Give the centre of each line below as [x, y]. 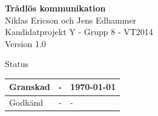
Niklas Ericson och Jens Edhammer [71, 20]
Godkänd [26, 102]
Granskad [30, 87]
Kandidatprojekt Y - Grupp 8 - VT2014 [79, 32]
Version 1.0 [25, 43]
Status [17, 64]
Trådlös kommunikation [55, 8]
